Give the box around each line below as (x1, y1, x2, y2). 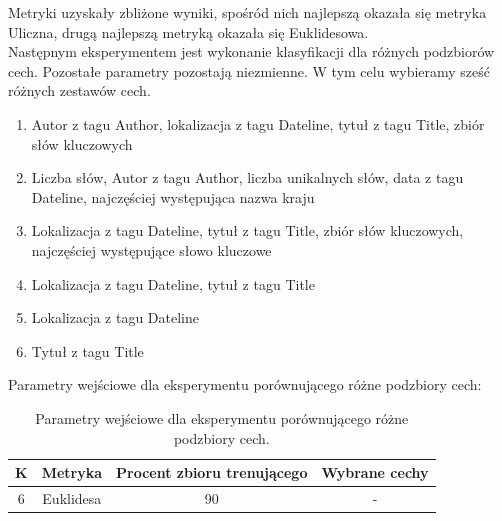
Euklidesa (42, 487, 102, 508)
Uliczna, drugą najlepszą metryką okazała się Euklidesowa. (8, 21, 369, 42)
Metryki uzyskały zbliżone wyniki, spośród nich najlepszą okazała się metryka (8, 2, 487, 22)
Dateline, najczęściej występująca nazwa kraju (31, 186, 315, 207)
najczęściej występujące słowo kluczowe (31, 239, 272, 260)
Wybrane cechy (321, 462, 429, 483)
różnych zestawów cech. (8, 80, 151, 101)
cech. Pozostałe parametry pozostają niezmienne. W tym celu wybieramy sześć (8, 60, 491, 81)
